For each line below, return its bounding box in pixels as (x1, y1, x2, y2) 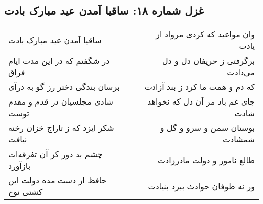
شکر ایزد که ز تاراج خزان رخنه (8, 122, 114, 134)
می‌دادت (227, 66, 255, 78)
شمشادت (223, 133, 255, 145)
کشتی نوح (8, 186, 43, 198)
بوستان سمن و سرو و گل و (160, 122, 255, 134)
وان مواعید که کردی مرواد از (156, 28, 255, 40)
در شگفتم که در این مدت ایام (8, 55, 110, 67)
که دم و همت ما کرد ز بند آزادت (144, 81, 255, 93)
